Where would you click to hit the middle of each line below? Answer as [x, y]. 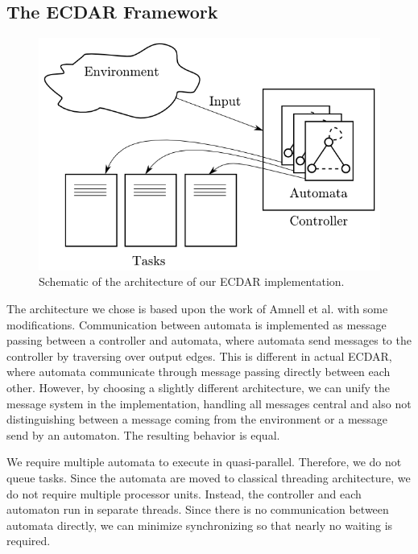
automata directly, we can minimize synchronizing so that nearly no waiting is [200, 525]
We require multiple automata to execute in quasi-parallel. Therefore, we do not [204, 462]
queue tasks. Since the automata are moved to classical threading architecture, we [209, 478]
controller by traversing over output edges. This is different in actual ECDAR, [199, 356]
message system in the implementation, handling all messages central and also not [209, 403]
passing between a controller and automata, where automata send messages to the [209, 340]
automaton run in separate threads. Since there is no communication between [198, 509]
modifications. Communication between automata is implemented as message [197, 324]
